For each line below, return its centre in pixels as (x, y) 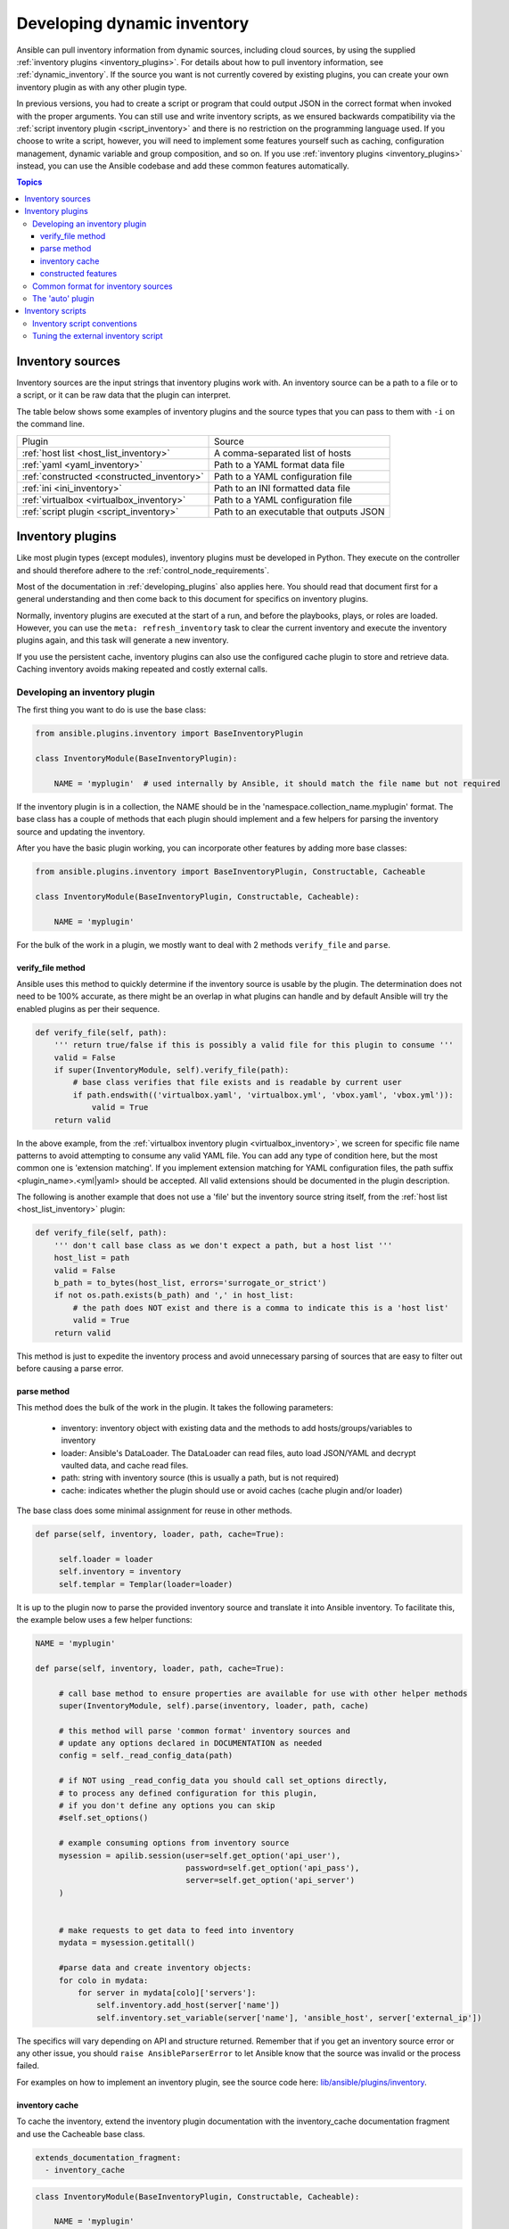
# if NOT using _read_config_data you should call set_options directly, (223, 1781)
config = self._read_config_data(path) (146, 1756)
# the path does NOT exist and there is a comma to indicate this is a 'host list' (261, 1308)
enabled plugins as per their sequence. (88, 1008)
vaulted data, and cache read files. (125, 1465)
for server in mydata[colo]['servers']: (167, 1992)
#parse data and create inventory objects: (155, 1968)
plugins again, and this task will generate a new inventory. (123, 640)
